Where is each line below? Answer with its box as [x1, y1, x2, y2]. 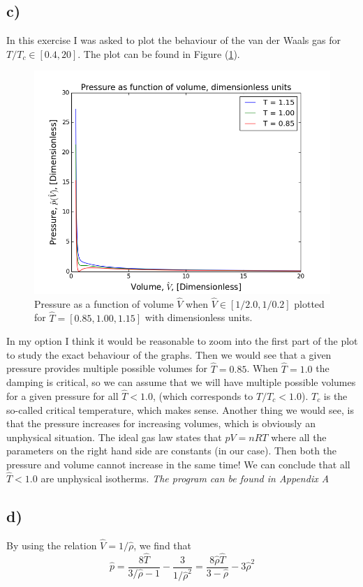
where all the [271, 429, 327, 444]
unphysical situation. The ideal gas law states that [6, 429, 222, 444]
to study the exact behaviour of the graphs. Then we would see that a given [6, 347, 332, 362]
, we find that [133, 537, 192, 552]
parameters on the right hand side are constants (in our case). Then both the [6, 443, 337, 458]
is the [323, 388, 348, 403]
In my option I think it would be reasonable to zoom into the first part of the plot [6, 334, 358, 348]
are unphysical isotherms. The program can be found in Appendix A [40, 470, 329, 485]
